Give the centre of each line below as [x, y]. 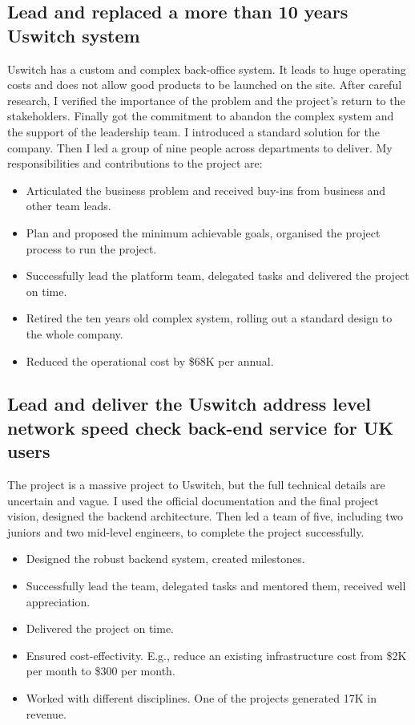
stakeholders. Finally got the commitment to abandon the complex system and [201, 116]
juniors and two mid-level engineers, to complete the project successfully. [186, 531]
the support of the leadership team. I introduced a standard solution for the [193, 131]
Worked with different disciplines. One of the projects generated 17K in [201, 698]
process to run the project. [91, 248]
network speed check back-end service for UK [201, 427]
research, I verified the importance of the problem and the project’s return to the [206, 100]
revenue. [46, 713]
